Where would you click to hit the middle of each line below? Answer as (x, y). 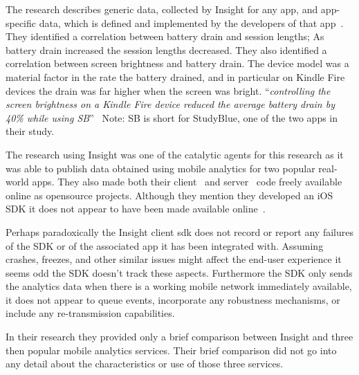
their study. (30, 131)
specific (21, 22)
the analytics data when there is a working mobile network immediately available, (179, 286)
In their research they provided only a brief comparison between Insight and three (179, 337)
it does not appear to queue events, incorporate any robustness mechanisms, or (173, 299)
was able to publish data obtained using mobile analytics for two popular (160, 168)
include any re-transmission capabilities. (90, 313)
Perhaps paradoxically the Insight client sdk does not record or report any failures (179, 231)
